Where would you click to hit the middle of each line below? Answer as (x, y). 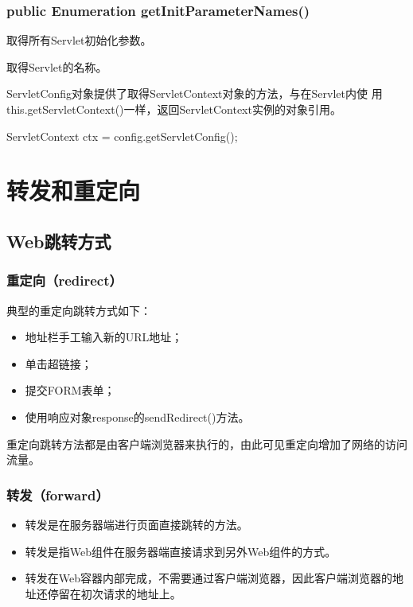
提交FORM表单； (70, 390)
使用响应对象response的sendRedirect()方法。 (137, 416)
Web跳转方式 (59, 241)
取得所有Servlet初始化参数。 (79, 40)
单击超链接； (58, 363)
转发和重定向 (74, 191)
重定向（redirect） (64, 280)
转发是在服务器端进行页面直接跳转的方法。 (136, 524)
